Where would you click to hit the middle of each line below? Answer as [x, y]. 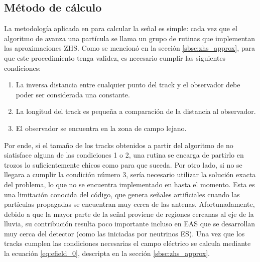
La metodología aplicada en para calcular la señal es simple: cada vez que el [121, 28]
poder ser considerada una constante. [73, 94]
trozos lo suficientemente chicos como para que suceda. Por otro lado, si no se [123, 164]
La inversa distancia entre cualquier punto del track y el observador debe [128, 85]
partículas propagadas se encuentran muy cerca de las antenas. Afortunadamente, [129, 204]
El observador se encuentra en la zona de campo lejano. [101, 128]
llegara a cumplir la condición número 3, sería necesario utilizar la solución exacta [130, 174]
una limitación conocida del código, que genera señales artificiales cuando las [122, 194]
